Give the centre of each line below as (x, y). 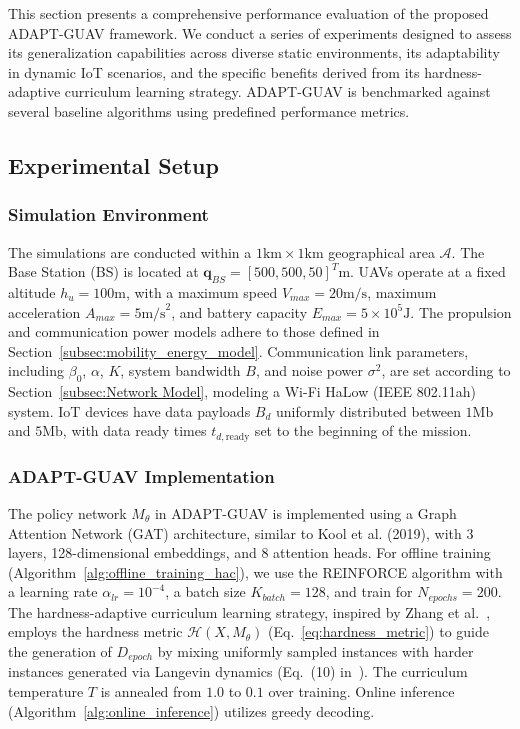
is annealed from (151, 691)
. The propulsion (461, 311)
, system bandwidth (180, 370)
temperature (46, 691)
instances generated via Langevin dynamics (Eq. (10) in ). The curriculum (238, 671)
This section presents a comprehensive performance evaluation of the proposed (248, 13)
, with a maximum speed (201, 291)
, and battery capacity (239, 311)
